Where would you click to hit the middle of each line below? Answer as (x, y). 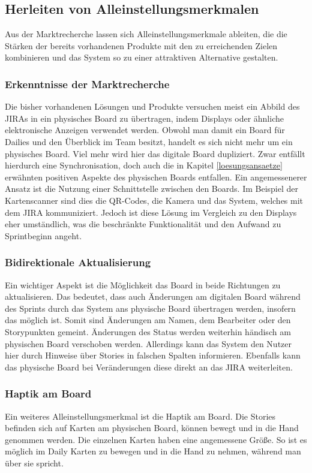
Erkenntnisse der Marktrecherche (87, 84)
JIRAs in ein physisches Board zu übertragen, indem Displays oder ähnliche (144, 118)
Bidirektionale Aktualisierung (78, 262)
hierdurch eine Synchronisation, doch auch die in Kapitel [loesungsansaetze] (144, 165)
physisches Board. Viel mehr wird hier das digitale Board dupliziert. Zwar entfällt (155, 153)
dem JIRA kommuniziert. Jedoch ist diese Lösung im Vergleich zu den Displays (151, 212)
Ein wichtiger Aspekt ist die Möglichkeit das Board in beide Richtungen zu (143, 284)
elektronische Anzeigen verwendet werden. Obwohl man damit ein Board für (145, 130)
